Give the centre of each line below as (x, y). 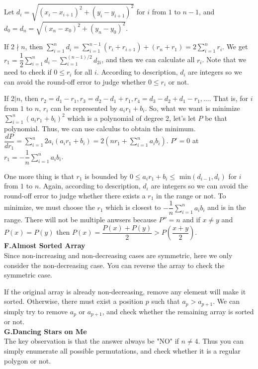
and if (191, 220)
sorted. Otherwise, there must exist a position (74, 301)
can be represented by (84, 108)
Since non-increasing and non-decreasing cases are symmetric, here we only (118, 255)
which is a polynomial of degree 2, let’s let (131, 118)
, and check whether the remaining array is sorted (178, 311)
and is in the (227, 207)
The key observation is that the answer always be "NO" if (91, 341)
